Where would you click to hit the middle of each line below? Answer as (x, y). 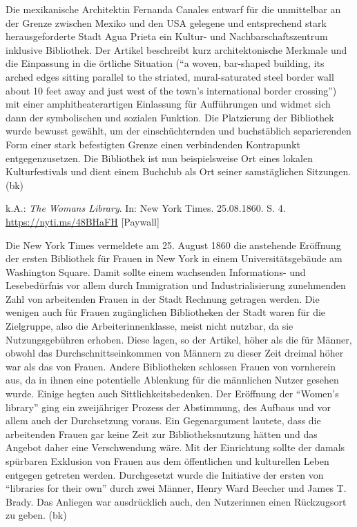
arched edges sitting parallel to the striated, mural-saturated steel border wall (170, 76)
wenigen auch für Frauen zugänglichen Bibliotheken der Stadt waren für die (166, 312)
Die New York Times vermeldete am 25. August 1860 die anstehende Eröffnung (173, 245)
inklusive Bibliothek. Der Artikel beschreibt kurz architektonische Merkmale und (176, 49)
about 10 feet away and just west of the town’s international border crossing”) (171, 90)
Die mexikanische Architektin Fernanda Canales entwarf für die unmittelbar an (173, 9)
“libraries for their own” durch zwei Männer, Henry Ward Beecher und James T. (176, 488)
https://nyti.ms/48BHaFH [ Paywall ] (83, 221)
